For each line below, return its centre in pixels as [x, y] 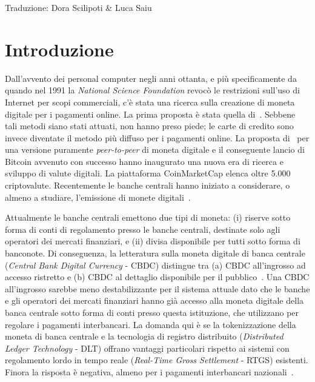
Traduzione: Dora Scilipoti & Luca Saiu [78, 7]
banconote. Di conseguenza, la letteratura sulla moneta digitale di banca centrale [155, 253]
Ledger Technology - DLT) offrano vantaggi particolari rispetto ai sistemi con [147, 348]
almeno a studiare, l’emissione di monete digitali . [98, 197]
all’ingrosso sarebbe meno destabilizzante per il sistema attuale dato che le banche [157, 288]
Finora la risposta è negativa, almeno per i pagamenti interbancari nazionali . [149, 371]
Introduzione [59, 49]
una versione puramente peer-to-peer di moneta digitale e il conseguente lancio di [155, 149]
